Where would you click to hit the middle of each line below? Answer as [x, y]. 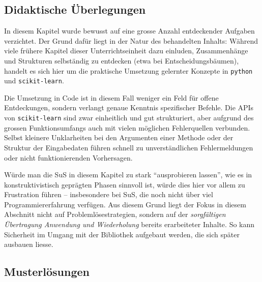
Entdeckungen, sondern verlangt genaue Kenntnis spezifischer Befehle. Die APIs [129, 107]
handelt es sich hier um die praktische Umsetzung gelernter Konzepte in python [128, 70]
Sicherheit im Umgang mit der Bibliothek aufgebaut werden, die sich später [122, 234]
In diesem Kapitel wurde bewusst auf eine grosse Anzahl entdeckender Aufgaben [129, 31]
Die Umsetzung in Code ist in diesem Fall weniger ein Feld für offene [111, 97]
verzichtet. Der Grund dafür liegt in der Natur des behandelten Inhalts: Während [131, 40]
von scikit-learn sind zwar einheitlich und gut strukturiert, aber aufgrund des [129, 118]
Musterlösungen [47, 272]
